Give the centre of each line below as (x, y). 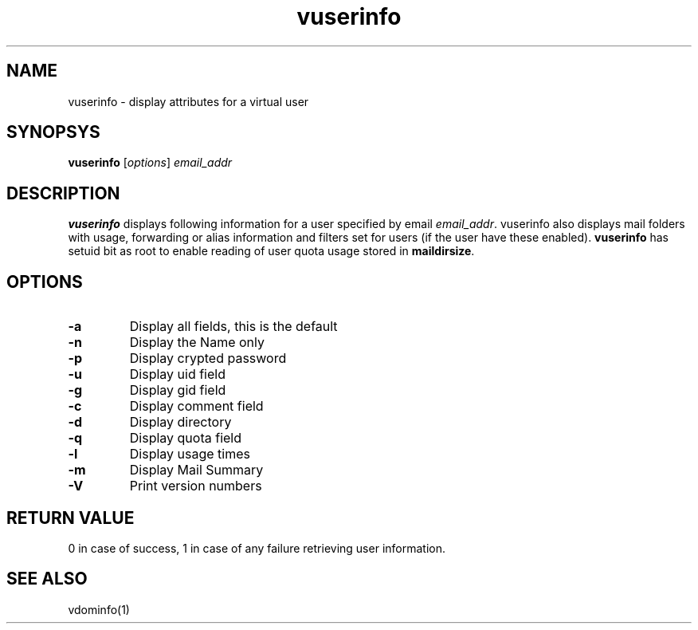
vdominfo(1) (99, 609)
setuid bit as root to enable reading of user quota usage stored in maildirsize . (271, 251)
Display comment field (196, 406)
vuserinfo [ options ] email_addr (150, 163)
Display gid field (178, 390)
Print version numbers (196, 486)
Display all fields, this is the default (233, 327)
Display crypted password (208, 358)
